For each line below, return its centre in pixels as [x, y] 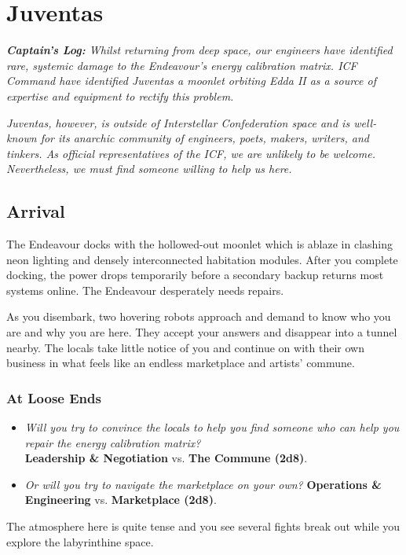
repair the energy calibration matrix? [113, 442]
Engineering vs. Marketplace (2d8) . [121, 500]
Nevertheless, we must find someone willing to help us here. [149, 169]
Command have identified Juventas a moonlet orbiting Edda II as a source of [191, 81]
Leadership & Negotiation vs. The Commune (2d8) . [166, 458]
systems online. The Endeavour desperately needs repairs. [145, 290]
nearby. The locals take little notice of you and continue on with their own [185, 347]
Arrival [36, 211]
